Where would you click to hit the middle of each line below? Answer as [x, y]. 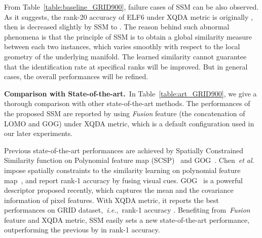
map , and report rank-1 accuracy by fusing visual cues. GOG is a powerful [123, 180]
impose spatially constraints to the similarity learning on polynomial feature [122, 170]
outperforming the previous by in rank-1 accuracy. [82, 230]
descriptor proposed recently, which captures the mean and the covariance [119, 190]
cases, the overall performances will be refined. [76, 76]
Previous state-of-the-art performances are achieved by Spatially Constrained [124, 150]
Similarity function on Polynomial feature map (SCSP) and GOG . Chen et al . [129, 160]
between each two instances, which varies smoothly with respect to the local [122, 46]
